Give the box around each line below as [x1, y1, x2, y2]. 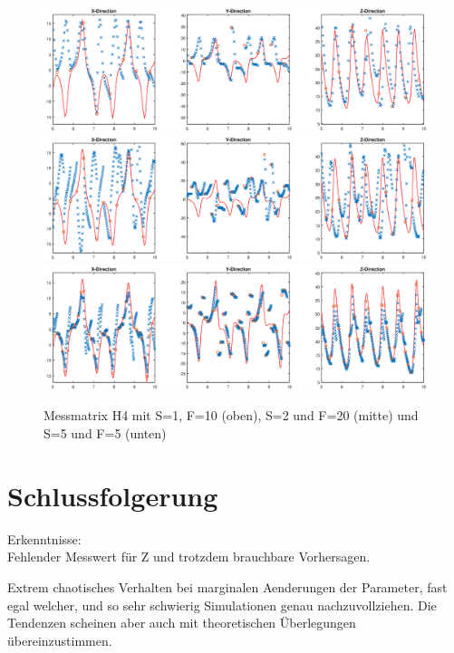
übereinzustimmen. [7, 630, 112, 649]
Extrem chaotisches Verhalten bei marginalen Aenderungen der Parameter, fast [7, 577, 448, 596]
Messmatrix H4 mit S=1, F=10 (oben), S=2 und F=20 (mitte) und [43, 406, 419, 425]
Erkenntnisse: [7, 529, 82, 548]
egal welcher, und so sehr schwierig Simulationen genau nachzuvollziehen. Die [7, 595, 437, 614]
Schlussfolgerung [7, 476, 218, 514]
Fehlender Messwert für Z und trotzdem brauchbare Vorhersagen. [7, 547, 371, 566]
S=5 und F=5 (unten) [43, 424, 167, 442]
